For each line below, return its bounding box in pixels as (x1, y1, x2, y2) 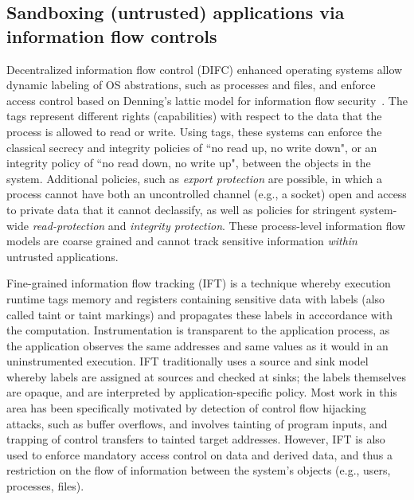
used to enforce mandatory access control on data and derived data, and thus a (6, 446, 393, 463)
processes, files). (6, 478, 84, 494)
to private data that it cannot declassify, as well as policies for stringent (6, 201, 357, 217)
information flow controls (6, 23, 217, 48)
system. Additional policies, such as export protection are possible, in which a (6, 170, 383, 186)
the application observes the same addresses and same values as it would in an (6, 337, 389, 354)
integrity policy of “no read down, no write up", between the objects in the (6, 154, 371, 171)
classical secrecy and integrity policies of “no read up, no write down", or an (6, 139, 377, 155)
